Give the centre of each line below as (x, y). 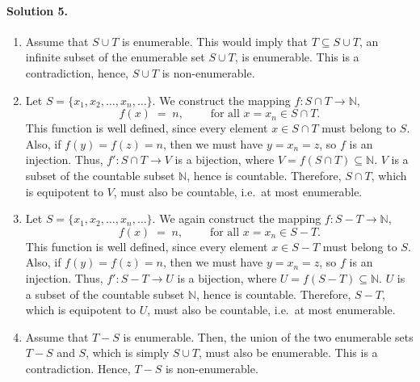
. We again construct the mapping (237, 218)
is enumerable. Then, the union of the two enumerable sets (268, 336)
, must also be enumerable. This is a (288, 353)
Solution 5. (38, 10)
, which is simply (128, 353)
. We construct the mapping (221, 100)
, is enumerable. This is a (297, 57)
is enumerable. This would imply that (215, 41)
